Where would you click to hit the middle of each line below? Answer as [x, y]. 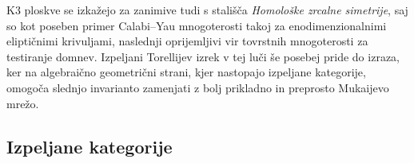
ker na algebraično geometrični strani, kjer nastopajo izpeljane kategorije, [186, 72]
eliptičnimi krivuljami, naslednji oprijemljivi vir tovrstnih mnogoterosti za [187, 41]
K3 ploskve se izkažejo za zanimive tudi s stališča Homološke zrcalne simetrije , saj [207, 10]
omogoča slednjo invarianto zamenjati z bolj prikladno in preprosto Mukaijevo [198, 87]
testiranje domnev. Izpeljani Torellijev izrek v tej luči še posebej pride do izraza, [203, 56]
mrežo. [23, 103]
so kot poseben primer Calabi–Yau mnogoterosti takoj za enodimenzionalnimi [197, 25]
